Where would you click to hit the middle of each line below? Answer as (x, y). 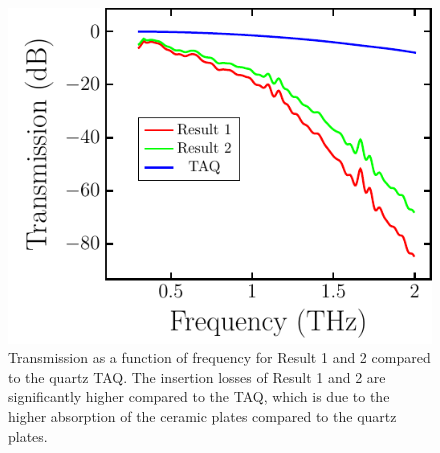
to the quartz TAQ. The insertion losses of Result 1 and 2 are (197, 376)
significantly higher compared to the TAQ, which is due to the (199, 396)
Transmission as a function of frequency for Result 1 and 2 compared (219, 357)
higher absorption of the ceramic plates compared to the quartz (202, 416)
